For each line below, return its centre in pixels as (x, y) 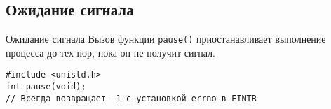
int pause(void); (46, 87)
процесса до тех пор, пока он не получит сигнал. (110, 52)
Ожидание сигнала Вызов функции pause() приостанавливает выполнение (166, 39)
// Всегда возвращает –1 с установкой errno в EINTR (131, 98)
